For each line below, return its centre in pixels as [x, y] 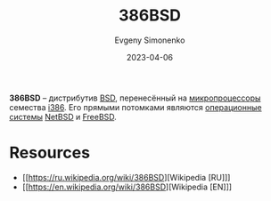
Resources [50, 153]
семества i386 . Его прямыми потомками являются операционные [135, 107]
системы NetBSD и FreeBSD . [63, 117]
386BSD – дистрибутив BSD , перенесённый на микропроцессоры [135, 98]
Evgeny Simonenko [150, 40]
